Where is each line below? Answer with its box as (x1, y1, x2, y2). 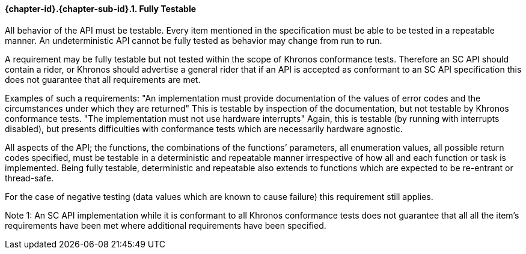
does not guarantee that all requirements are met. (5, 74, 201, 85)
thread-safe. (5, 172, 54, 183)
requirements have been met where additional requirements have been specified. (5, 220, 326, 231)
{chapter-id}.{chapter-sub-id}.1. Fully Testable (5, 4, 197, 14)
